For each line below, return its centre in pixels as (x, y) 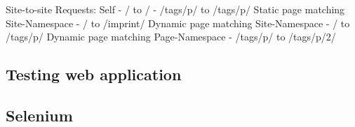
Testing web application (94, 74)
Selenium (39, 115)
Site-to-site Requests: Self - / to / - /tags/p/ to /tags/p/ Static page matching (175, 9)
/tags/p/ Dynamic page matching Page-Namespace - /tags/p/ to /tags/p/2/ (171, 37)
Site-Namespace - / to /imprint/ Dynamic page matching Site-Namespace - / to (178, 23)
